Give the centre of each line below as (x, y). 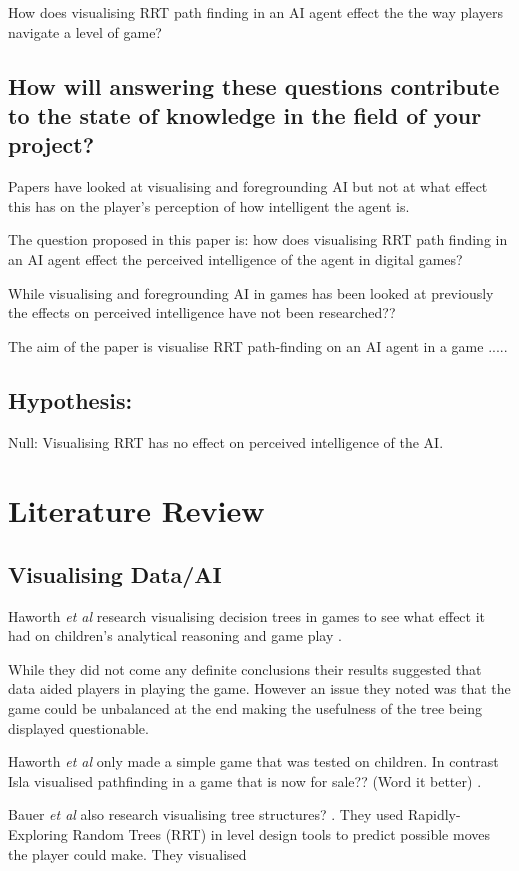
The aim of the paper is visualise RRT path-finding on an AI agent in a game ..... (258, 345)
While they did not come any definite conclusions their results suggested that (245, 668)
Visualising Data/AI (115, 573)
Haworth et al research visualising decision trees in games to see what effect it (247, 615)
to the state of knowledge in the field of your (245, 114)
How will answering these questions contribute (254, 85)
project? (51, 144)
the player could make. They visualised (127, 853)
